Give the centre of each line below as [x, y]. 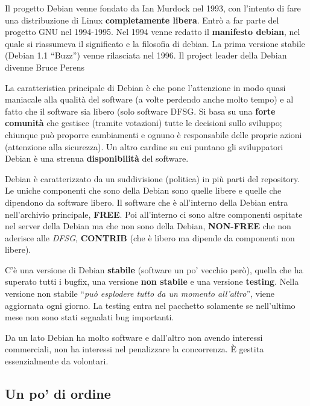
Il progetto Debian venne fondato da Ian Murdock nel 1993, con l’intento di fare [153, 8]
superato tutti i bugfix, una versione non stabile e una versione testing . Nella [152, 281]
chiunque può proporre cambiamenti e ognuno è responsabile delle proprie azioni [153, 134]
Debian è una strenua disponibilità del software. [97, 158]
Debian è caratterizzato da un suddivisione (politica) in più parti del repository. [153, 178]
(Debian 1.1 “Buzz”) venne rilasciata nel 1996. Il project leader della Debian [146, 55]
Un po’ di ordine [58, 394]
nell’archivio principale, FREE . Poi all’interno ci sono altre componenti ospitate [154, 214]
